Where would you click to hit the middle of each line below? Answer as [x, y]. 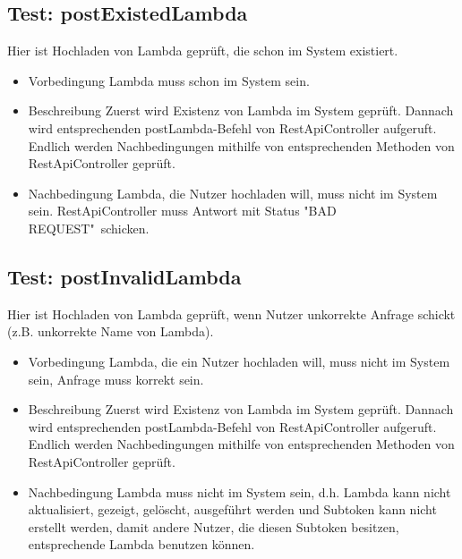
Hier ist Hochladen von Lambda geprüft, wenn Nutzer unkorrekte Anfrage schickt [231, 313]
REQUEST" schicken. [89, 228]
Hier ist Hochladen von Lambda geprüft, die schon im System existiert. [203, 51]
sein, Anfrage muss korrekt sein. [116, 379]
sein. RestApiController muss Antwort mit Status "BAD [182, 211]
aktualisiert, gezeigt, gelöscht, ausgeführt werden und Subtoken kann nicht [232, 509]
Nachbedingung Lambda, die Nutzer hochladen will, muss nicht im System [233, 193]
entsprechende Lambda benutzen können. [141, 544]
